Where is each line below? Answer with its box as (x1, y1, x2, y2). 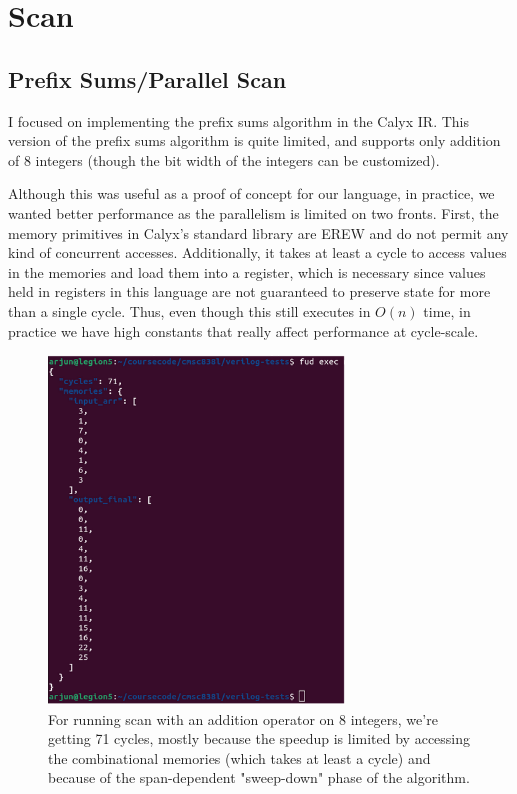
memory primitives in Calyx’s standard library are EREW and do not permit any (8, 222, 509, 243)
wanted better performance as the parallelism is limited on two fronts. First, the (8, 202, 499, 223)
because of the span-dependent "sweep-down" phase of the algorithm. (48, 767, 470, 788)
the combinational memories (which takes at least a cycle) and (48, 747, 431, 768)
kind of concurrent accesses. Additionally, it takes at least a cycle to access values (8, 242, 507, 263)
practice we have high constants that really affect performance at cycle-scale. (8, 320, 479, 341)
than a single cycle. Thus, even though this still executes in (8, 300, 371, 321)
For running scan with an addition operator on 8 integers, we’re (48, 708, 438, 729)
